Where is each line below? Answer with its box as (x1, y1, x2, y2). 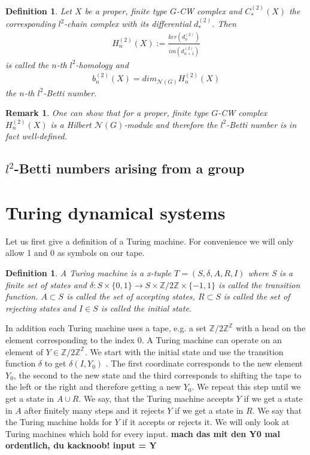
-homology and (75, 58, 129, 71)
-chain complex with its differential (64, 17, 191, 30)
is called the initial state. (101, 301, 192, 314)
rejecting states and (5, 301, 76, 314)
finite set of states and (5, 278, 87, 291)
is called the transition (218, 278, 300, 291)
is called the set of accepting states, (66, 290, 195, 303)
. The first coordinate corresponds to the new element (105, 357, 303, 370)
